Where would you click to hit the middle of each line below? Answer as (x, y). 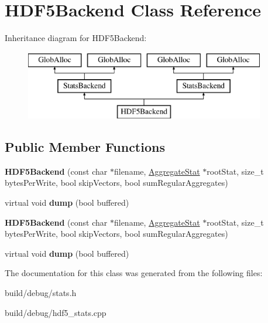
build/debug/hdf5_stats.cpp (56, 312)
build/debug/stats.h (41, 293)
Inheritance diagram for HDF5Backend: (76, 38)
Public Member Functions (85, 147)
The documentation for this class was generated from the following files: (134, 273)
